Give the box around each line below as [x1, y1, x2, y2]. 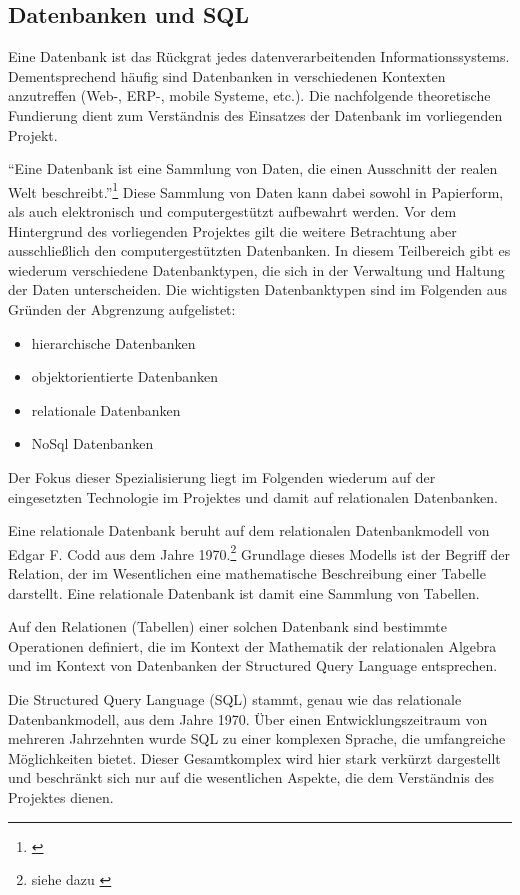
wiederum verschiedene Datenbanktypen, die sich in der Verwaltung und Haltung [8, 259, 505, 280]
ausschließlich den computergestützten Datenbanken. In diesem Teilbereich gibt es [8, 240, 511, 261]
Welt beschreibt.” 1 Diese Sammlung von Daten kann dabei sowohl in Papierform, [8, 178, 504, 202]
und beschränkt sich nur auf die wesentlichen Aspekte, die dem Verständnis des [8, 767, 494, 788]
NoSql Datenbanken [31, 433, 154, 454]
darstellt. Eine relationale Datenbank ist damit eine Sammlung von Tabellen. [8, 582, 480, 603]
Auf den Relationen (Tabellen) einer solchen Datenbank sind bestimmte [8, 616, 447, 637]
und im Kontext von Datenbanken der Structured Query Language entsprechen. [8, 655, 498, 676]
